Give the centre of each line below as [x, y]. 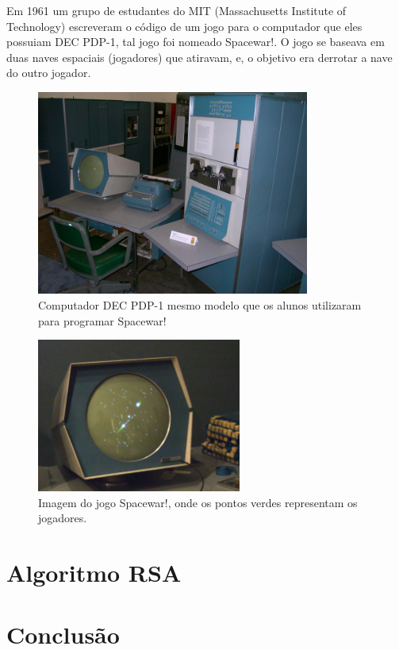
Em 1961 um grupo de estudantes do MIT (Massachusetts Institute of [176, 10]
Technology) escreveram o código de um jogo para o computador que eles [184, 26]
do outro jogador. [49, 73]
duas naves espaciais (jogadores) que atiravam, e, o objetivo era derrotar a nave [199, 57]
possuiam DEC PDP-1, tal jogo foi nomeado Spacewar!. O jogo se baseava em [196, 42]
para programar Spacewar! [102, 320]
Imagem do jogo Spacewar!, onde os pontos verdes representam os [198, 502]
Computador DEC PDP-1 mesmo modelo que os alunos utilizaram [200, 304]
